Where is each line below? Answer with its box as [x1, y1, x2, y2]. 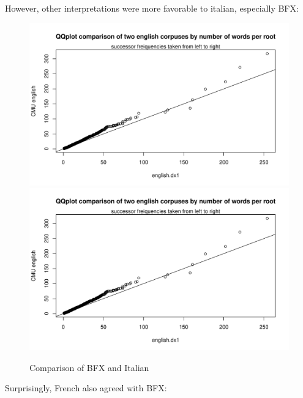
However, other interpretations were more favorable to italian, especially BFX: [5, 2, 299, 14]
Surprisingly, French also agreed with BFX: [5, 381, 167, 394]
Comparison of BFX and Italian [29, 361, 149, 374]
